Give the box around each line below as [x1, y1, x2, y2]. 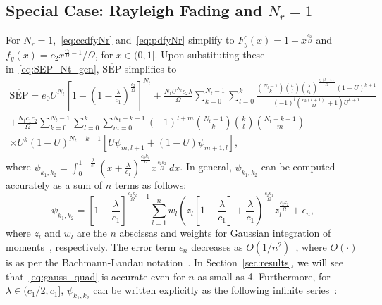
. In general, [180, 159, 232, 174]
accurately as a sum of [6, 177, 103, 192]
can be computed [261, 159, 335, 174]
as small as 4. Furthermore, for [197, 268, 331, 283]
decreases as [191, 239, 243, 254]
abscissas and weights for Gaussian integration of [119, 225, 331, 240]
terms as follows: [114, 177, 187, 192]
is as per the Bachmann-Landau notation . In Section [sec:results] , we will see [6, 254, 343, 269]
